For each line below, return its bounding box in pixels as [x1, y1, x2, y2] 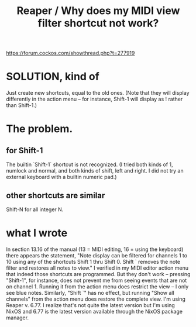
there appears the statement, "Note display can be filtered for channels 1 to [6, 252, 188, 259]
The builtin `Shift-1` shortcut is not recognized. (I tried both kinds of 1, [6, 161, 174, 168]
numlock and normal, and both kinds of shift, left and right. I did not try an [6, 167, 184, 174]
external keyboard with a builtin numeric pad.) [6, 174, 117, 181]
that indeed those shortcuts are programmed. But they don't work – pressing [6, 270, 191, 277]
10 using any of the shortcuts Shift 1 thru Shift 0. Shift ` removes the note [6, 258, 180, 265]
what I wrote [6, 226, 68, 240]
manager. [6, 314, 29, 321]
